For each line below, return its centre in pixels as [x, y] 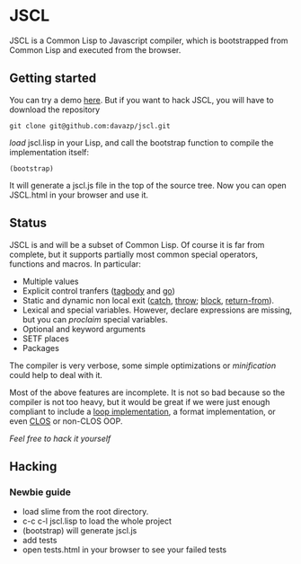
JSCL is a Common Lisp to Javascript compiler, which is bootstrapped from [149, 40]
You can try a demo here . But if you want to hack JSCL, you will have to [142, 100]
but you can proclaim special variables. [95, 319]
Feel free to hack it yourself [60, 438]
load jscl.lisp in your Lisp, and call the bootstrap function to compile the [142, 142]
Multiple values [50, 281]
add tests [40, 541]
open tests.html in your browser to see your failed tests [124, 550]
